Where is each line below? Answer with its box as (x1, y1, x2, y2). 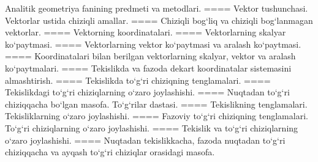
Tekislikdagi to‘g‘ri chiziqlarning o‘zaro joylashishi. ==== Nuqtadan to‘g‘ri (5, 86, 290, 98)
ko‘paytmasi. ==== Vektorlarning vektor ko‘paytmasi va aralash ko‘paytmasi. (5, 37, 301, 50)
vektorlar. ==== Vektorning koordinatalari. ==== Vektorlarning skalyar (5, 26, 286, 39)
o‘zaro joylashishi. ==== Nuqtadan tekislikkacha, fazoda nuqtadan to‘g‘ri (5, 133, 286, 146)
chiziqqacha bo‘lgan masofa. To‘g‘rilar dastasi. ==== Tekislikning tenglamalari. (5, 97, 308, 110)
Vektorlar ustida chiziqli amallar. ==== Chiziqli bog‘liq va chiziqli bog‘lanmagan (5, 13, 313, 26)
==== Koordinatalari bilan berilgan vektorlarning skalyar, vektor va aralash (5, 50, 296, 62)
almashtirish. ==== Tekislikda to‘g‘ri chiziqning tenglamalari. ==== (5, 73, 271, 86)
